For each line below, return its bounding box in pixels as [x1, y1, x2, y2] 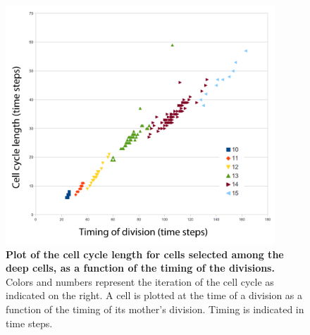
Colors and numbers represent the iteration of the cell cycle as [6, 274, 274, 289]
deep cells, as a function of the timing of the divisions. [6, 260, 275, 275]
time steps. [6, 315, 53, 330]
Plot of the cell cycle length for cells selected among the [6, 246, 284, 261]
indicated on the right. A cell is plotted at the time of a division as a [6, 288, 303, 303]
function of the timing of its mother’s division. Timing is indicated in [6, 302, 304, 317]
